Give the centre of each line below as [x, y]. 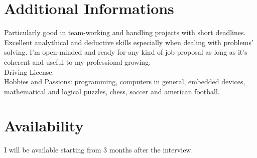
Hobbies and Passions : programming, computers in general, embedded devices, [125, 82]
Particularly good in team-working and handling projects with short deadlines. [125, 32]
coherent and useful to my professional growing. [78, 61]
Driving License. [29, 71]
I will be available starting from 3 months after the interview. [99, 150]
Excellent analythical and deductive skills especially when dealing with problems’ [129, 42]
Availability [44, 126]
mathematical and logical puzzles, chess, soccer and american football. [112, 91]
